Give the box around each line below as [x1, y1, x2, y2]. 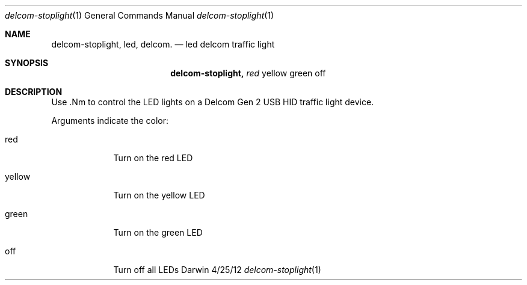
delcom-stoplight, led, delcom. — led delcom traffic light [51, 39, 275, 49]
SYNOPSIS [5, 58, 49, 68]
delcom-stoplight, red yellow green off [170, 68, 326, 78]
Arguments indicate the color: [51, 115, 169, 126]
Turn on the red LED [113, 153, 193, 163]
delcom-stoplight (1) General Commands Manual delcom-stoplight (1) [5, 10, 274, 20]
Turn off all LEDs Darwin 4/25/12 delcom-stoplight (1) [113, 265, 321, 275]
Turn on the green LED [113, 227, 203, 237]
